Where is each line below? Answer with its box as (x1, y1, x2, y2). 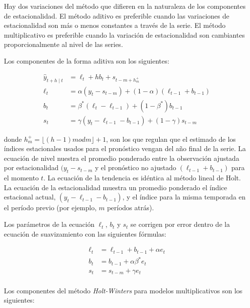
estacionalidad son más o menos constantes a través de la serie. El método (4, 20, 226, 30)
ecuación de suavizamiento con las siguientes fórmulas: (4, 228, 167, 239)
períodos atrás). (107, 202, 154, 213)
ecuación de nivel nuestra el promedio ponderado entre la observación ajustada (4, 153, 239, 163)
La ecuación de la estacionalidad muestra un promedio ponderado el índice (4, 182, 228, 192)
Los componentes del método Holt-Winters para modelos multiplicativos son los (4, 285, 243, 295)
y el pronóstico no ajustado (95, 162, 176, 173)
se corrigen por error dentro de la (130, 219, 230, 229)
